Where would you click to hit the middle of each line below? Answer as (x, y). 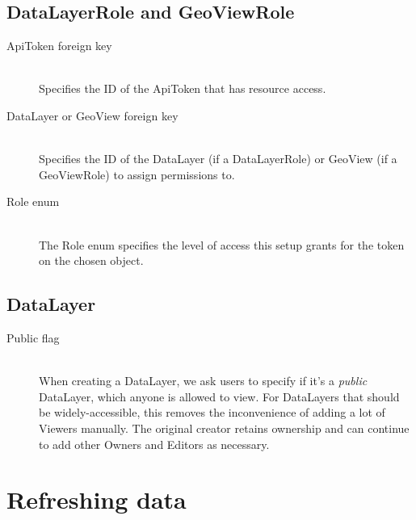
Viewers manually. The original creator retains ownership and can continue (224, 428)
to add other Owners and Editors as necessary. (154, 444)
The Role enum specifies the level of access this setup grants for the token (222, 244)
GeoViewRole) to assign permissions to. (137, 174)
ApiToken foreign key (59, 46)
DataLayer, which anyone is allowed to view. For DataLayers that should (219, 396)
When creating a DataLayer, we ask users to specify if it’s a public (203, 381)
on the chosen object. (91, 260)
